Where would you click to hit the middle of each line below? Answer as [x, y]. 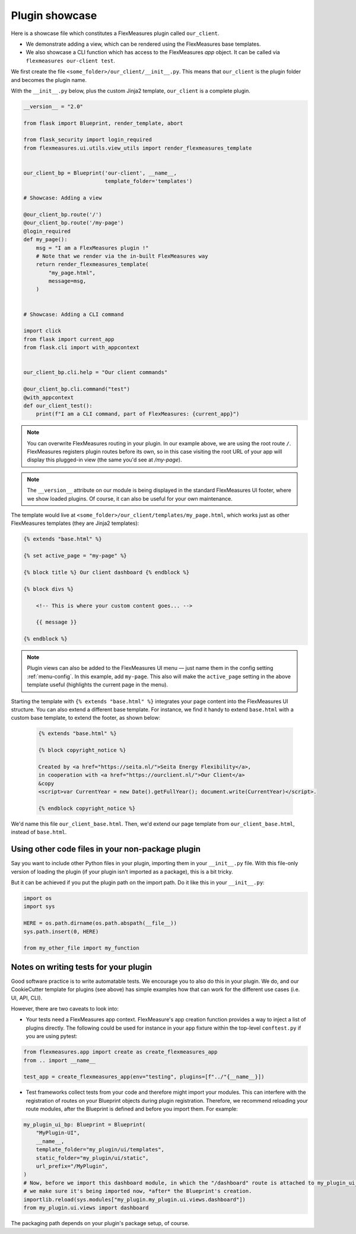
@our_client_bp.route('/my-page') [74, 223]
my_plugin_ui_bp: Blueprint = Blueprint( [85, 1125]
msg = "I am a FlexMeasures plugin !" [92, 248]
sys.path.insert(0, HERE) [61, 931]
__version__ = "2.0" [53, 106]
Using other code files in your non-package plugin [106, 849]
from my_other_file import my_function [81, 948]
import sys [39, 906]
